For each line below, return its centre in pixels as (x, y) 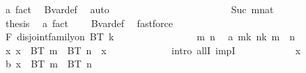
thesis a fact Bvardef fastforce (89, 23)
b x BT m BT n (48, 64)
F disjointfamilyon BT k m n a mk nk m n (150, 36)
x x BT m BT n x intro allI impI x (153, 50)
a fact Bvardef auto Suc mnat (139, 9)
